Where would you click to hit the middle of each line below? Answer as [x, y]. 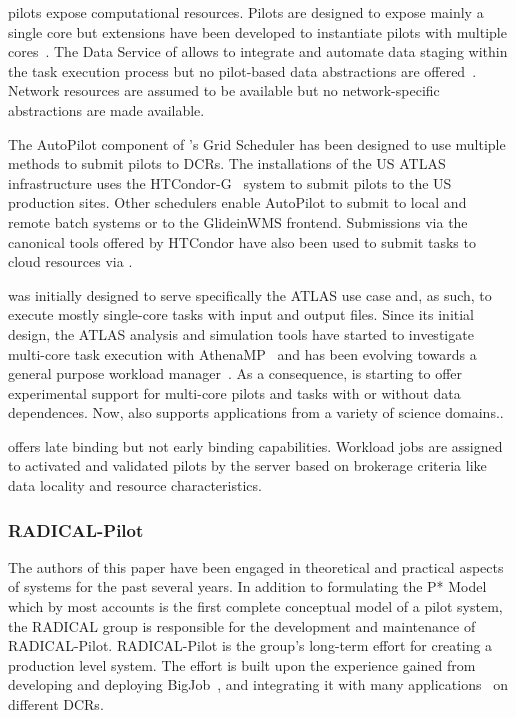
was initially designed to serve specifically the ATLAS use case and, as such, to [250, 294]
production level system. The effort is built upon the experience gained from [242, 664]
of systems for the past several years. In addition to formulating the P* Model [247, 586]
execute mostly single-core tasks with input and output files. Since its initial [241, 314]
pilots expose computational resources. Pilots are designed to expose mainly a [246, 12]
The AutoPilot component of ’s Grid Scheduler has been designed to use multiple [257, 143]
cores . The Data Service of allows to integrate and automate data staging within [258, 51]
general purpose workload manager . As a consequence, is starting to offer [235, 373]
